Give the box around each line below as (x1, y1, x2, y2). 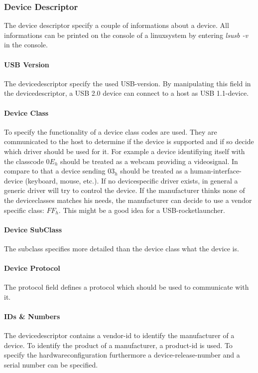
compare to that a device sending (4, 166, 106, 176)
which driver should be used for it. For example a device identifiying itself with (4, 146, 245, 156)
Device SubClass (4, 224, 62, 234)
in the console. (4, 39, 48, 50)
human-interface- (190, 166, 242, 176)
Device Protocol (4, 263, 60, 273)
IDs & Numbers (4, 311, 60, 322)
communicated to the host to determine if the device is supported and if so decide (4, 136, 254, 147)
